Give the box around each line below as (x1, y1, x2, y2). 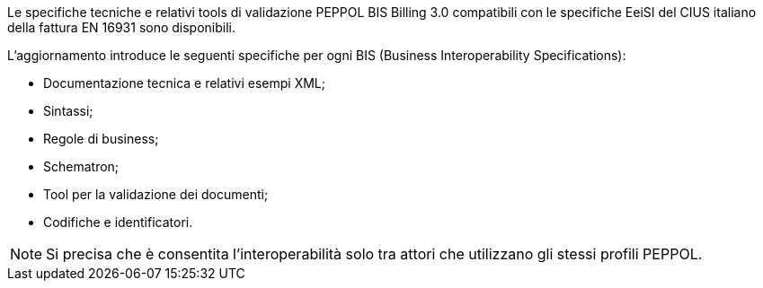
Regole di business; (43, 131, 159, 146)
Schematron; (43, 159, 120, 174)
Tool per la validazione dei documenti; (43, 187, 269, 202)
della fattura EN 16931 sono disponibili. (7, 20, 236, 35)
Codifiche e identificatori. (43, 214, 193, 230)
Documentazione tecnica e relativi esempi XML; (43, 75, 326, 91)
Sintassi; (43, 103, 93, 118)
